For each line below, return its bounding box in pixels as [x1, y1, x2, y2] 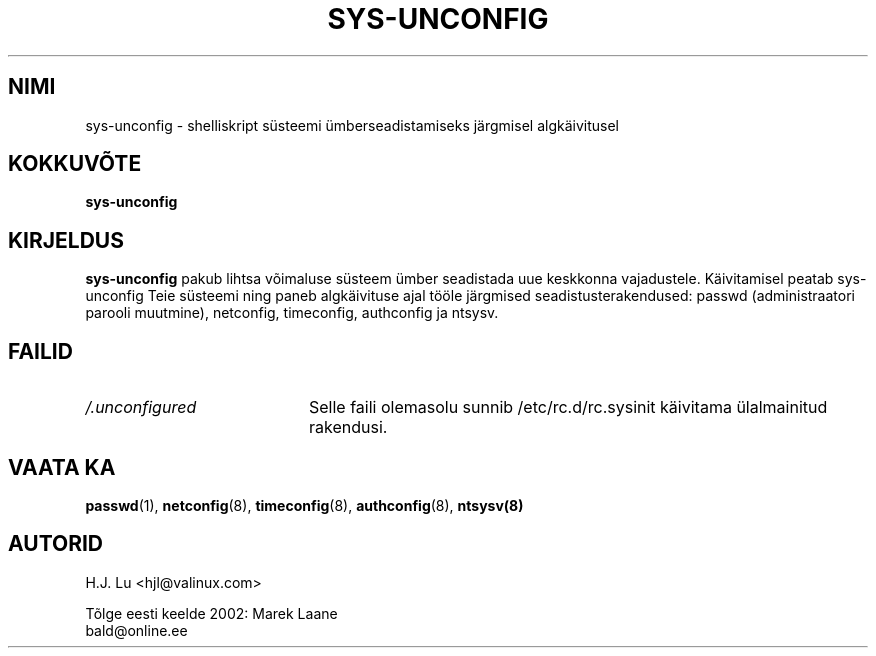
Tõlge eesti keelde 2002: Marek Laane [85, 604, 338, 622]
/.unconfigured [85, 397, 197, 418]
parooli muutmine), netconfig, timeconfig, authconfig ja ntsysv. [85, 304, 499, 322]
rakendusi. [308, 417, 388, 438]
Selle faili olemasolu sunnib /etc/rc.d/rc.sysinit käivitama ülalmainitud [308, 397, 828, 418]
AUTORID [8, 531, 104, 557]
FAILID [8, 338, 73, 364]
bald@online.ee [85, 621, 188, 639]
